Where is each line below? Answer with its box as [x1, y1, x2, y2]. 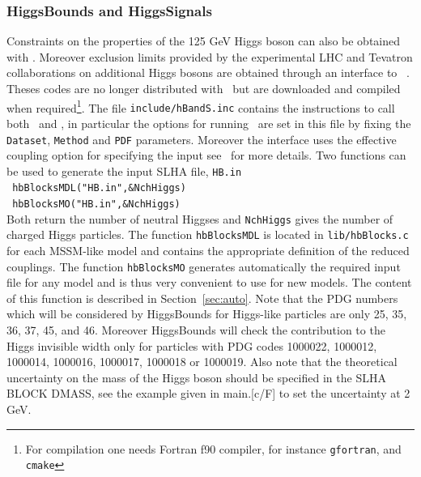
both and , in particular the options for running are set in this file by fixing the [6, 114, 411, 131]
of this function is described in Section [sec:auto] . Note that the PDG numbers [6, 289, 398, 306]
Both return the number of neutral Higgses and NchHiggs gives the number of [6, 210, 393, 227]
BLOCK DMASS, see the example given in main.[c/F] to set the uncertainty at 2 [6, 385, 410, 402]
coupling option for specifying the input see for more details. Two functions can [6, 147, 406, 164]
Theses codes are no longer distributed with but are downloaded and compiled [6, 80, 401, 96]
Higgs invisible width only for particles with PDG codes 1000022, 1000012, [6, 337, 377, 354]
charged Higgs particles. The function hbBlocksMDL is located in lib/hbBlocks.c [6, 226, 409, 243]
